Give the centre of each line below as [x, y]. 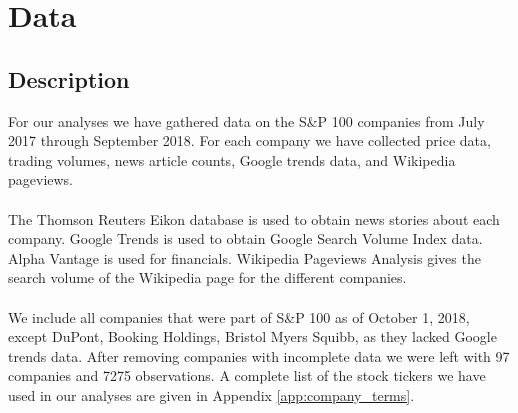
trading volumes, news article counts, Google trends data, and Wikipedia [232, 159]
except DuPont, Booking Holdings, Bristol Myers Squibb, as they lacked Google [252, 336]
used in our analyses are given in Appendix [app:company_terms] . [211, 394]
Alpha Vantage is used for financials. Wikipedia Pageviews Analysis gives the [244, 257]
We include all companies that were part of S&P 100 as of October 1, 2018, [239, 316]
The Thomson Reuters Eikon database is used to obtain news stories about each [254, 218]
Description [69, 78]
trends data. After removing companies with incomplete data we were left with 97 [259, 355]
